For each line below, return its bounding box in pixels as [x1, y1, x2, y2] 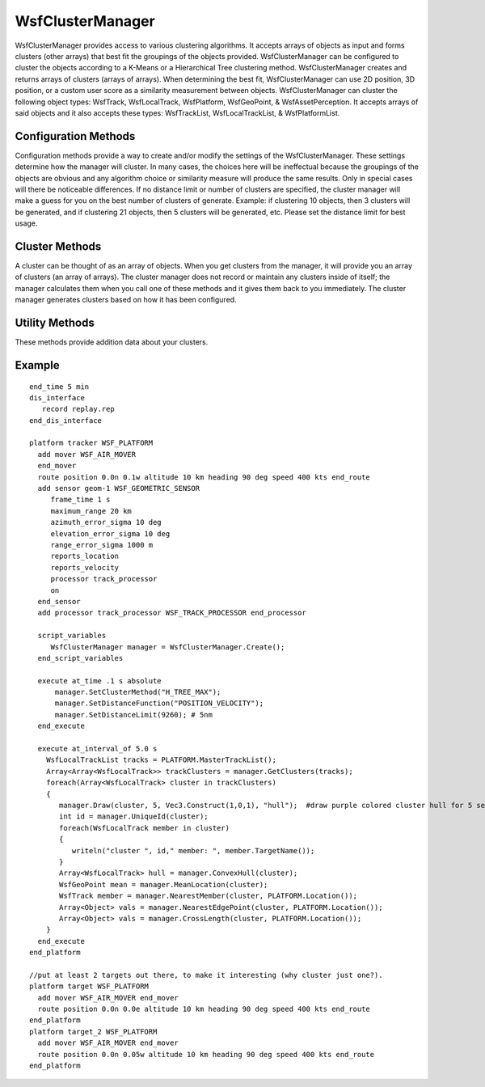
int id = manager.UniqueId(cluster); [59, 812, 209, 821]
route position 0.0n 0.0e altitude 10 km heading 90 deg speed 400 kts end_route [37, 1005, 371, 1014]
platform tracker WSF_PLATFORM [29, 438, 154, 448]
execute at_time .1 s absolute [37, 676, 162, 685]
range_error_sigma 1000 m [50, 540, 154, 549]
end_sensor [37, 597, 81, 606]
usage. [15, 218, 38, 228]
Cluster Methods [15, 239, 102, 253]
